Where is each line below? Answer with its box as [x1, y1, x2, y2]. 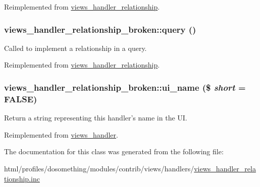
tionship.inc [4, 173, 40, 183]
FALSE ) [4, 92, 37, 105]
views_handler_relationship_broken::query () [4, 23, 196, 35]
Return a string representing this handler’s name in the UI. [4, 112, 187, 123]
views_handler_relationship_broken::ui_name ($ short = [4, 81, 246, 93]
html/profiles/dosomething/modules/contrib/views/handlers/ [4, 163, 194, 173]
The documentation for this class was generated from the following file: [4, 146, 224, 157]
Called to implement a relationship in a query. [4, 42, 147, 53]
